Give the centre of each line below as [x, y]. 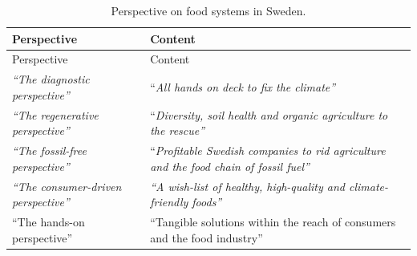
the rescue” [178, 130]
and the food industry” [206, 237]
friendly [169, 202]
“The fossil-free [49, 150]
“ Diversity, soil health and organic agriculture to [269, 114]
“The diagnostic [51, 79]
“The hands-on [49, 222]
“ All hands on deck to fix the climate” [243, 87]
